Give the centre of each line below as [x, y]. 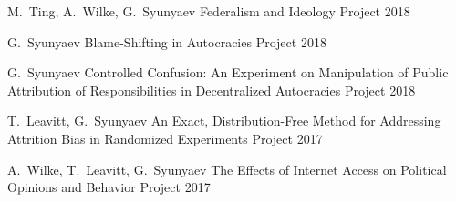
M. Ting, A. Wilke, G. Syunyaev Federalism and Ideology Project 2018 [209, 11]
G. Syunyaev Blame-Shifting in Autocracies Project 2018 [167, 41]
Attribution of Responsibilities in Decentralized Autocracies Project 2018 [212, 90]
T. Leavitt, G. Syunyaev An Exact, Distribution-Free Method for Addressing [224, 121]
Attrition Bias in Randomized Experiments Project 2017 [165, 138]
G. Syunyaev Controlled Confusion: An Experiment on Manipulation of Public [228, 72]
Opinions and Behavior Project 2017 [109, 187]
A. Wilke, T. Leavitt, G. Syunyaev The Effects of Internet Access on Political [227, 169]
